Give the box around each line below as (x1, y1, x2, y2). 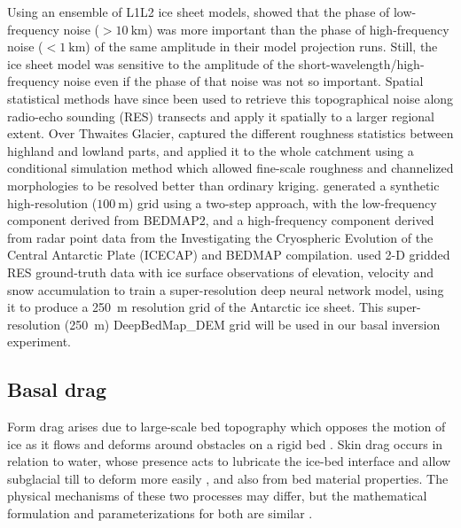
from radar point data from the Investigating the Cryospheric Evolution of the (7, 228, 434, 246)
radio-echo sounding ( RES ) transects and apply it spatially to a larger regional (7, 106, 434, 125)
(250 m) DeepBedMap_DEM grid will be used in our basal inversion (64, 314, 441, 333)
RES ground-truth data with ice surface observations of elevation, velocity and (7, 262, 434, 281)
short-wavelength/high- (298, 54, 425, 73)
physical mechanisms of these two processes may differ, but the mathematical (7, 486, 427, 505)
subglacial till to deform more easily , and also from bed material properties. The (7, 469, 449, 487)
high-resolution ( (7, 193, 98, 212)
